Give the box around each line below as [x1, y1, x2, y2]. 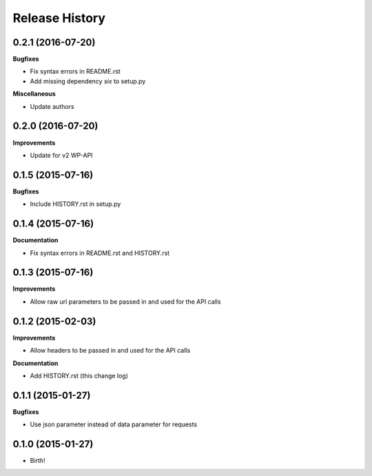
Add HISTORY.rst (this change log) [30, 371, 129, 380]
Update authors [30, 102, 75, 110]
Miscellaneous [12, 90, 56, 98]
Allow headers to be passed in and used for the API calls [30, 346, 191, 355]
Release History [12, 10, 106, 25]
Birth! [30, 457, 45, 465]
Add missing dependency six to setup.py [30, 76, 146, 85]
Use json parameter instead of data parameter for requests [30, 420, 198, 428]
